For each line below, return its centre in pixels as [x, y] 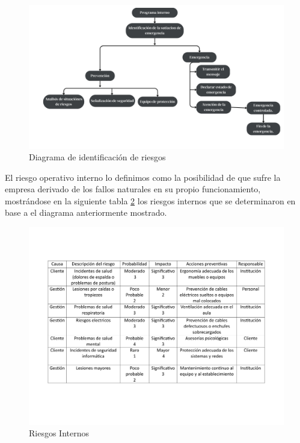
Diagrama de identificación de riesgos [97, 157]
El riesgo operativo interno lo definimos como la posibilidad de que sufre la [143, 177]
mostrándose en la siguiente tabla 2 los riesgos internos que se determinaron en [150, 200]
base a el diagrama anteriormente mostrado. [86, 212]
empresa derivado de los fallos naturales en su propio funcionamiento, [133, 189]
